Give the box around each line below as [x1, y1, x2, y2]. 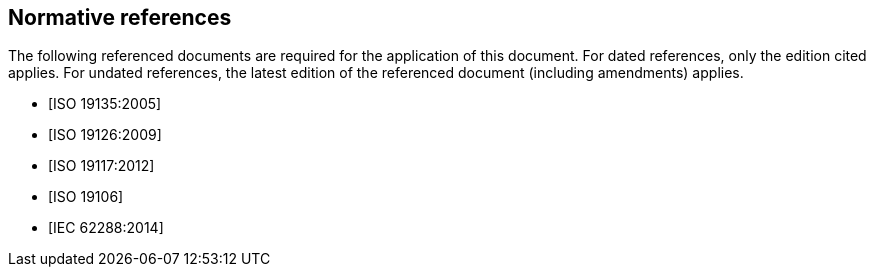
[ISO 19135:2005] [48, 95, 162, 113]
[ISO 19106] [48, 188, 124, 206]
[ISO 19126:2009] [48, 126, 162, 144]
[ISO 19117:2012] [48, 157, 155, 175]
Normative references [8, 5, 232, 30]
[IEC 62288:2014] [48, 219, 164, 237]
